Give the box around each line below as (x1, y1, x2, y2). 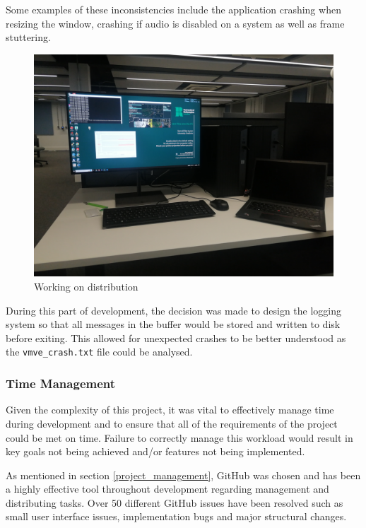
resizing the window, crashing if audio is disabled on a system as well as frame (6, 16, 345, 30)
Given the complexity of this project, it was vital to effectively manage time (6, 402, 334, 417)
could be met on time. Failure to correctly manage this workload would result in (6, 430, 353, 445)
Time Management (6, 375, 116, 392)
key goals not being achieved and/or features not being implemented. (6, 444, 305, 459)
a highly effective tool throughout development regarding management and (6, 481, 329, 496)
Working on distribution (34, 279, 138, 294)
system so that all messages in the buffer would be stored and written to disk (6, 317, 341, 332)
